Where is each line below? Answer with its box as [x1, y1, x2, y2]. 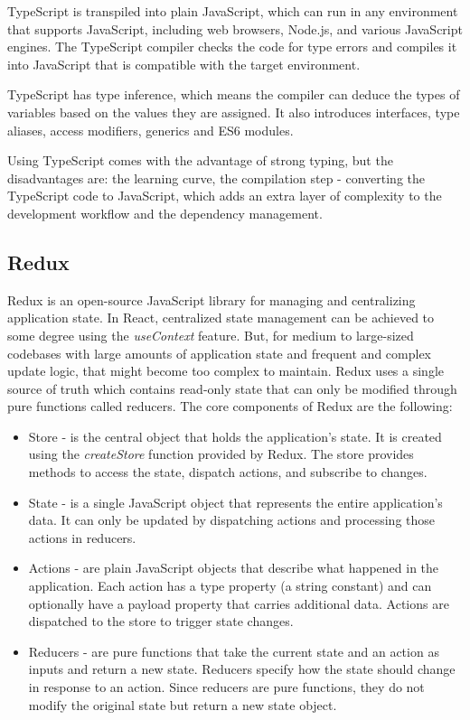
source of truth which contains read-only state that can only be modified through [7, 379, 457, 397]
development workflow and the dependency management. [7, 203, 323, 222]
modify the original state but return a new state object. [28, 695, 337, 714]
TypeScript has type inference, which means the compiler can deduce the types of [7, 85, 460, 104]
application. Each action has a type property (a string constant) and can [28, 576, 432, 595]
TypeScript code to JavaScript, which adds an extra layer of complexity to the [7, 186, 442, 205]
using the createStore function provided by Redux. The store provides [28, 444, 414, 463]
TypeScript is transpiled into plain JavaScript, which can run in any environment [7, 2, 458, 20]
